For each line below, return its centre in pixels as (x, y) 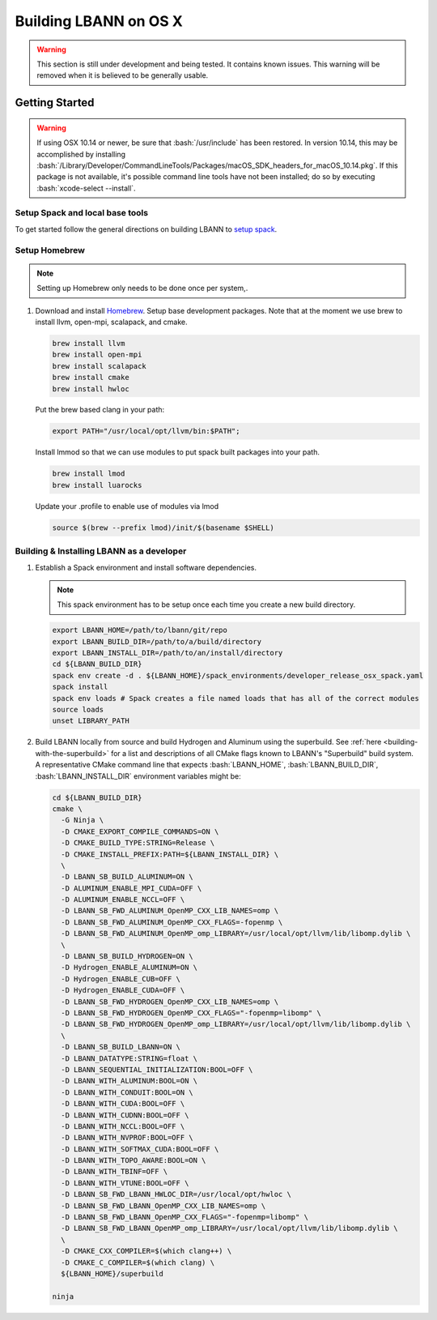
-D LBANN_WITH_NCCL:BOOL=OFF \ (123, 1126)
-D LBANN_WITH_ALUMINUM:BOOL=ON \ (129, 1081)
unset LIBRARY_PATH (91, 721)
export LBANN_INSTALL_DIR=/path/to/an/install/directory (168, 653)
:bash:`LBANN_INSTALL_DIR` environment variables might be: (138, 776)
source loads (78, 710)
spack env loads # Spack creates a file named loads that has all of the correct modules (236, 698)
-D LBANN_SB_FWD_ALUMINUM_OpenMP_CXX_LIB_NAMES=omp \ (170, 911)
